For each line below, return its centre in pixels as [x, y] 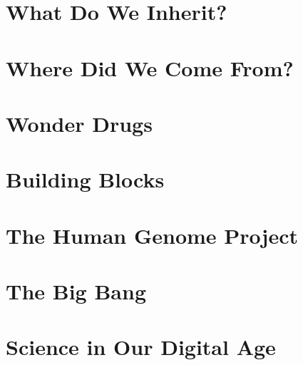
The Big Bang [76, 291]
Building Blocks [85, 179]
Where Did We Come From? [150, 67]
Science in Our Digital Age [141, 347]
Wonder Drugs [79, 123]
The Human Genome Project [152, 235]
